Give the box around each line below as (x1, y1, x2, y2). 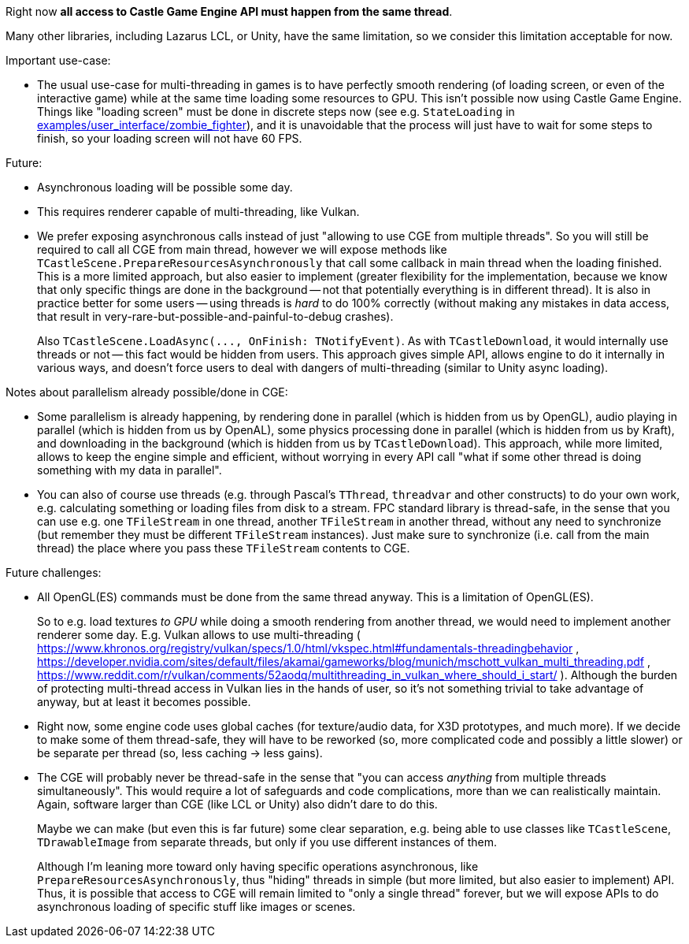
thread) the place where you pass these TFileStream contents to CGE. (37, 541, 410, 555)
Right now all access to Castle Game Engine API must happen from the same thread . (6, 5, 453, 18)
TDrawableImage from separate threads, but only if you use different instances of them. (37, 835, 498, 849)
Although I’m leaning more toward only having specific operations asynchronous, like (37, 860, 479, 873)
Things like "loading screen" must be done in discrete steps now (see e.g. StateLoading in (37, 105, 515, 118)
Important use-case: (6, 54, 111, 67)
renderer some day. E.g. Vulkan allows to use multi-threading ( (37, 628, 361, 641)
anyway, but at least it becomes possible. (37, 695, 251, 708)
